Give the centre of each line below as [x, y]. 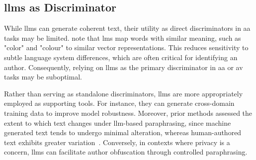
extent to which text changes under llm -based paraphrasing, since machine [118, 122]
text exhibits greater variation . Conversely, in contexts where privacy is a [117, 142]
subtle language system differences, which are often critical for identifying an [121, 57]
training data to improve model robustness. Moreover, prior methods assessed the [128, 113]
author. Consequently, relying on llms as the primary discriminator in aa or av [124, 67]
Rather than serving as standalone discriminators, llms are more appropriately [124, 93]
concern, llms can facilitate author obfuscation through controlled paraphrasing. [126, 152]
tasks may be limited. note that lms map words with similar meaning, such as [123, 38]
